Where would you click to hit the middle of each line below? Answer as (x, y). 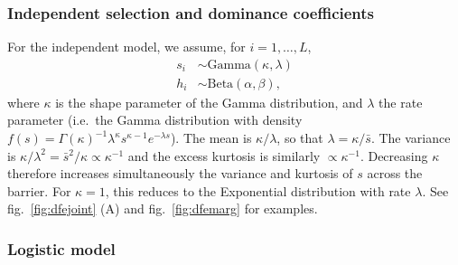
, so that (300, 138)
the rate (401, 102)
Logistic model (61, 248)
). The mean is (211, 138)
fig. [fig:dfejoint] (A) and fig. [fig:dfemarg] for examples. (163, 208)
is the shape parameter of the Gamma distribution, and (209, 102)
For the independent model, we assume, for (126, 47)
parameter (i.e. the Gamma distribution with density (155, 120)
